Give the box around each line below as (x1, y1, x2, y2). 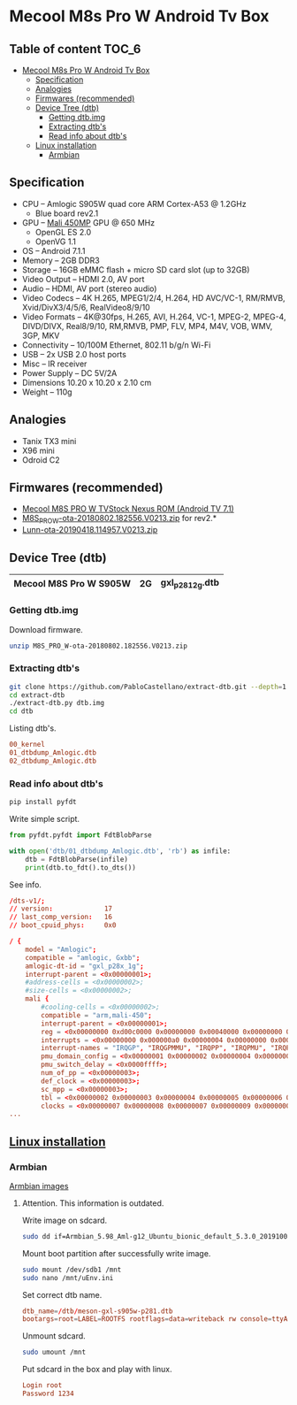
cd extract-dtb (9, 690, 65, 700)
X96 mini (21, 445, 55, 456)
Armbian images (9, 1180, 69, 1191)
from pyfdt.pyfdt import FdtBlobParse (9, 831, 152, 840)
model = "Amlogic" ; (25, 945, 97, 954)
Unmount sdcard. (21, 1331, 86, 1341)
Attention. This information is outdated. (21, 1197, 164, 1209)
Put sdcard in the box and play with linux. (21, 1364, 172, 1375)
